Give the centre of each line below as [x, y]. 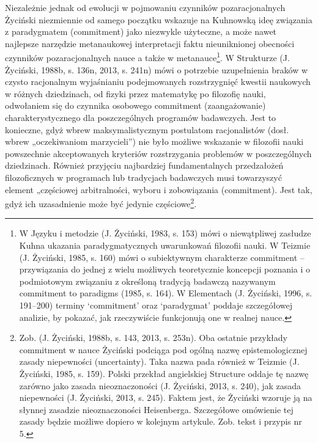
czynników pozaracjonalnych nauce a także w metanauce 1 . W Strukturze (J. [147, 57]
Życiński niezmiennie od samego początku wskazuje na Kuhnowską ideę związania [159, 19]
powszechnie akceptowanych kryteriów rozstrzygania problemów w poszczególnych [158, 153]
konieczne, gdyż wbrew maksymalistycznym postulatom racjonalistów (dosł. [147, 129]
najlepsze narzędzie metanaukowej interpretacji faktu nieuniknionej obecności [150, 43]
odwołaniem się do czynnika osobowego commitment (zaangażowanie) [135, 105]
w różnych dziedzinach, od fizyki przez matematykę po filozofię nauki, [135, 93]
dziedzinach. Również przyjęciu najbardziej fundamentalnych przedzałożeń [144, 165]
